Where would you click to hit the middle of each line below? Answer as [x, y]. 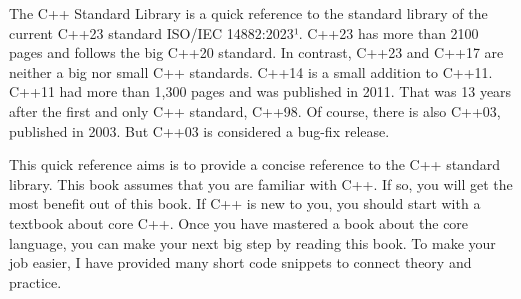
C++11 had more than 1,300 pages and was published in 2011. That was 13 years [260, 91]
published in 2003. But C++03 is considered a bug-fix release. [199, 130]
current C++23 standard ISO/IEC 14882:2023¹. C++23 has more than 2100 [244, 32]
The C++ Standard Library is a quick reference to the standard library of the [248, 13]
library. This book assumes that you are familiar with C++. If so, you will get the [261, 183]
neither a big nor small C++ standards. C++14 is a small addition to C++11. [251, 71]
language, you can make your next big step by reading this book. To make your [252, 242]
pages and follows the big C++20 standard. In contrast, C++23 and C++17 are [256, 52]
